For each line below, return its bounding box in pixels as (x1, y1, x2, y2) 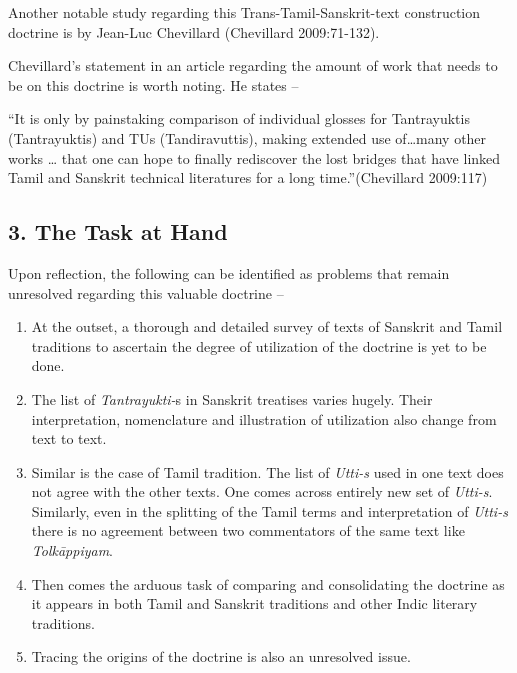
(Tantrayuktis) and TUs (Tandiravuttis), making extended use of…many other (8, 127, 487, 148)
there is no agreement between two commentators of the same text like (31, 520, 465, 541)
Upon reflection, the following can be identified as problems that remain (8, 262, 450, 283)
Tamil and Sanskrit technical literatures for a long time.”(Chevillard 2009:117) (8, 167, 488, 188)
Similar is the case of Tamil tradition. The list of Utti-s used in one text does (31, 461, 504, 482)
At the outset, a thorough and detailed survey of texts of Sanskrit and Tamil (31, 316, 503, 337)
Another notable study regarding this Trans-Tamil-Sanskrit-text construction (8, 2, 481, 22)
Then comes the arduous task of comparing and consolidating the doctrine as (31, 573, 505, 594)
